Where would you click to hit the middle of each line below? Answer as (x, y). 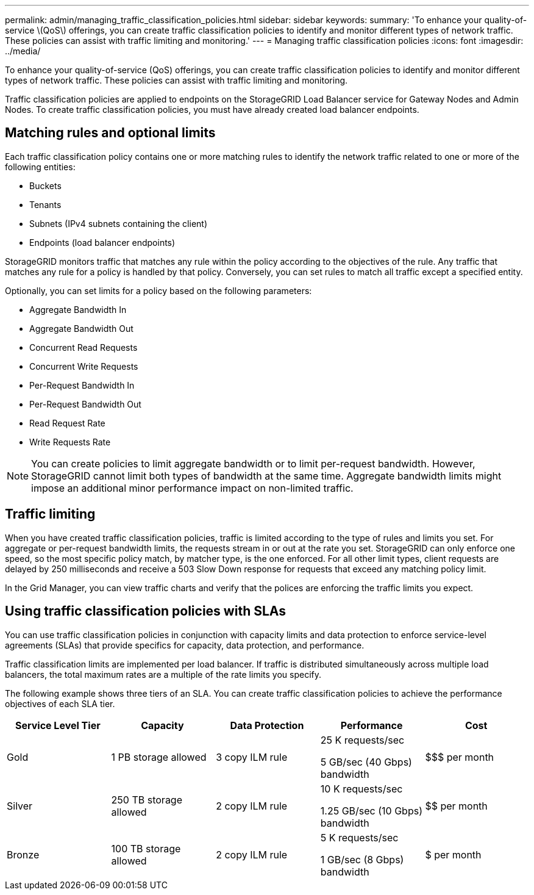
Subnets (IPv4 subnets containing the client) (119, 223)
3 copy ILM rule (252, 757)
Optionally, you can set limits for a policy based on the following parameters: (158, 290)
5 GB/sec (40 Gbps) (366, 762)
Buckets (45, 185)
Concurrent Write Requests (84, 366)
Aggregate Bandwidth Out (81, 328)
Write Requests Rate (70, 442)
